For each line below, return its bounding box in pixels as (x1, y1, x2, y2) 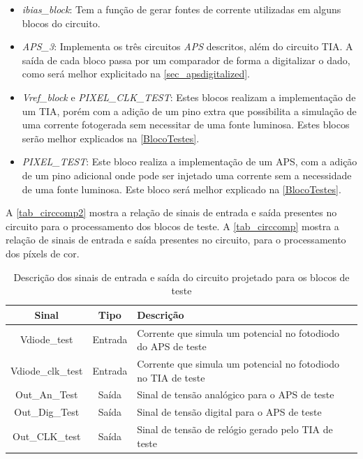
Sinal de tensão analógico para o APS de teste (137, 387, 334, 402)
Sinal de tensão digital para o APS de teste (137, 405, 322, 419)
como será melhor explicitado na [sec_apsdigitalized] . (22, 66, 250, 81)
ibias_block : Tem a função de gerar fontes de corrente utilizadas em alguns (22, 2, 341, 16)
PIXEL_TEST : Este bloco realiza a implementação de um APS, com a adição (22, 154, 357, 169)
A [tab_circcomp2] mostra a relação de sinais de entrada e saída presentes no (6, 205, 337, 220)
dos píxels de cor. (6, 246, 80, 260)
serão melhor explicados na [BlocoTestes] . (22, 130, 200, 145)
